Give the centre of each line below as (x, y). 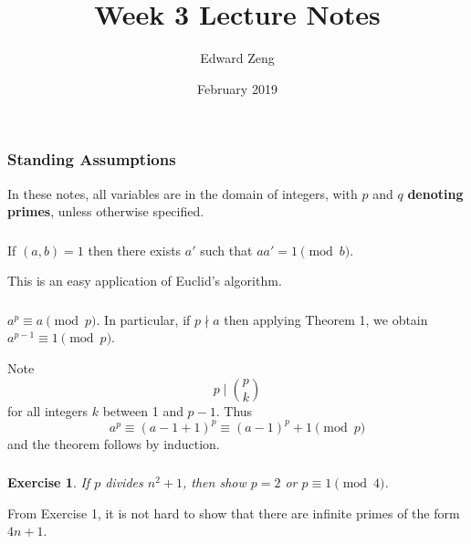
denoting (435, 193)
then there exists (135, 250)
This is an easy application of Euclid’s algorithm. (145, 281)
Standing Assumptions (92, 159)
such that (226, 250)
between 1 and (143, 410)
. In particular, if (143, 319)
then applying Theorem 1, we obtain (326, 319)
